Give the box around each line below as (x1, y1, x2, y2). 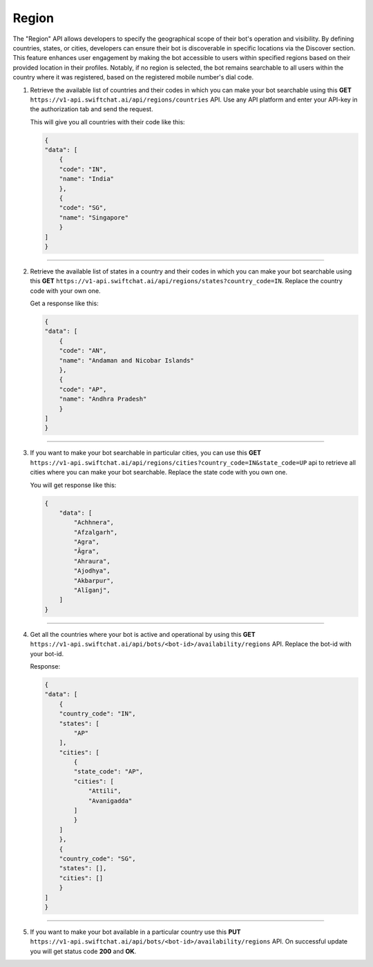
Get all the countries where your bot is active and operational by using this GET (30, 630, 256, 638)
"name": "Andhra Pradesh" (59, 395, 147, 403)
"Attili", (88, 787, 122, 795)
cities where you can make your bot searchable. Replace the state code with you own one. (30, 468, 288, 477)
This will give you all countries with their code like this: (30, 117, 186, 126)
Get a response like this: (30, 299, 99, 307)
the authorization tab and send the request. (30, 105, 153, 113)
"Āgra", (73, 548, 100, 555)
